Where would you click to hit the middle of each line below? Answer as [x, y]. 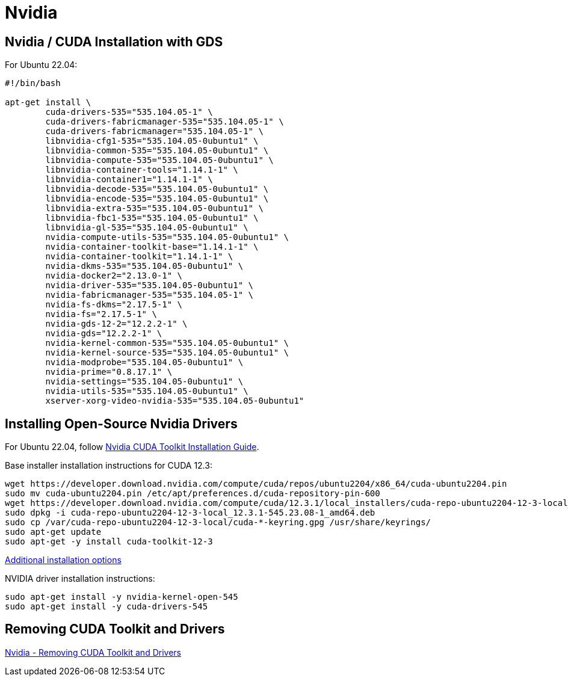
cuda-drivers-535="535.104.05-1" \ [129, 112]
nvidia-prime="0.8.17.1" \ [109, 372]
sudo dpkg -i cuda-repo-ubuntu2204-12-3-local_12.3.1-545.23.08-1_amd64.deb [190, 513]
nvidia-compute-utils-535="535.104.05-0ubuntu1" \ [167, 237]
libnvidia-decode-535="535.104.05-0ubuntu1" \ [157, 189]
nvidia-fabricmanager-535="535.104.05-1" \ [150, 295]
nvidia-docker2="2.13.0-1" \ [114, 276]
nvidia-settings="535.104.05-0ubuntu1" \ [144, 382]
